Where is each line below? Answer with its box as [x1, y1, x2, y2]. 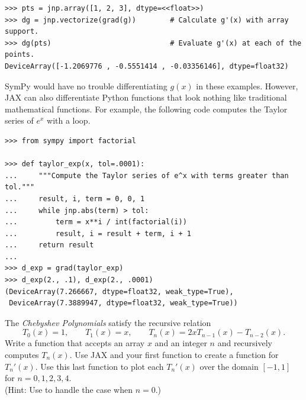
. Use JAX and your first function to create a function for [69, 349, 279, 361]
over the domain [199, 360, 259, 372]
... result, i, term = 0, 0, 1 [5, 194, 145, 203]
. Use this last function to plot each [35, 360, 164, 372]
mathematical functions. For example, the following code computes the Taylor [5, 102, 288, 115]
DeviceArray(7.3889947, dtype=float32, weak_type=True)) [9, 299, 238, 308]
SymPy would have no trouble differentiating [5, 79, 168, 92]
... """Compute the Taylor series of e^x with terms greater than [5, 171, 289, 180]
